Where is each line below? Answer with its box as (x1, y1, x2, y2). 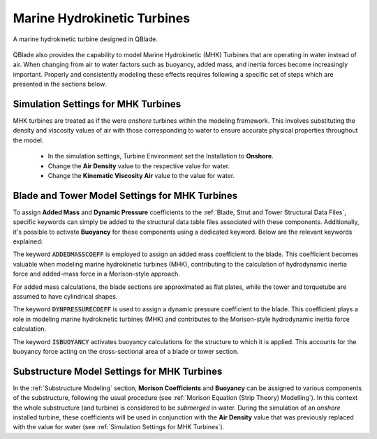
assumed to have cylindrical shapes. (13, 292, 118, 300)
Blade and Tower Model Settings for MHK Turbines (13, 189, 237, 202)
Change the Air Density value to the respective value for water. (47, 161, 230, 170)
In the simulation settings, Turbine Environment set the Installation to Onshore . (47, 152, 274, 161)
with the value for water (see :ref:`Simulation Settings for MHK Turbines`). (13, 423, 225, 431)
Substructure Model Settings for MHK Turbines (13, 365, 223, 377)
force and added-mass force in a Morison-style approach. (13, 269, 181, 278)
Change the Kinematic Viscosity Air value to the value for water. (47, 171, 235, 179)
